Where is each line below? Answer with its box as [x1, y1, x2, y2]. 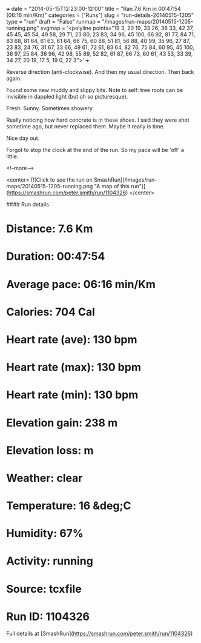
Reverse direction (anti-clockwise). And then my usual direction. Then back [6, 68, 194, 75]
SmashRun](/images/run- [93, 176, 157, 183]
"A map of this [94, 183, 130, 190]
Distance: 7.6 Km [6, 222, 93, 236]
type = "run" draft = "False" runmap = [6, 18, 101, 25]
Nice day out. [6, 134, 40, 142]
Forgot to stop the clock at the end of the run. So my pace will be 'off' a [6, 147, 185, 153]
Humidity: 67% [6, 527, 84, 541]
